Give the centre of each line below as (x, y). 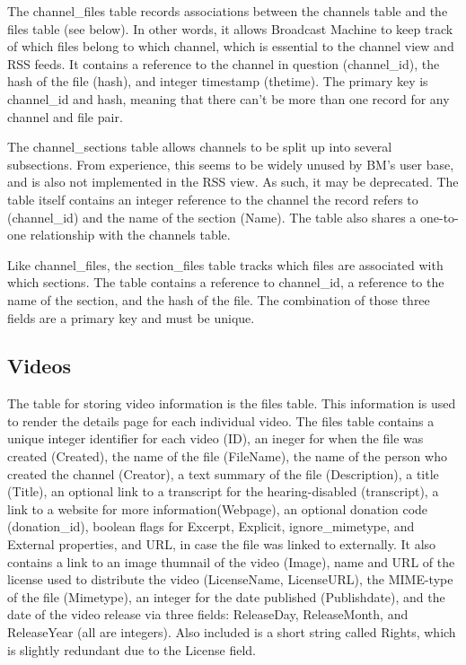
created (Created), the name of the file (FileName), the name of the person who (227, 456)
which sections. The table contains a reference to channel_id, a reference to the (226, 282)
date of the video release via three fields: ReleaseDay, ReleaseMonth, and (208, 614)
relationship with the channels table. (130, 235)
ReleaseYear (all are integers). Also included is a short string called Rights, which (232, 632)
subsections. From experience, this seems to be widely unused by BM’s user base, (231, 164)
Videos (40, 366)
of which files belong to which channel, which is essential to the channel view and (231, 46)
